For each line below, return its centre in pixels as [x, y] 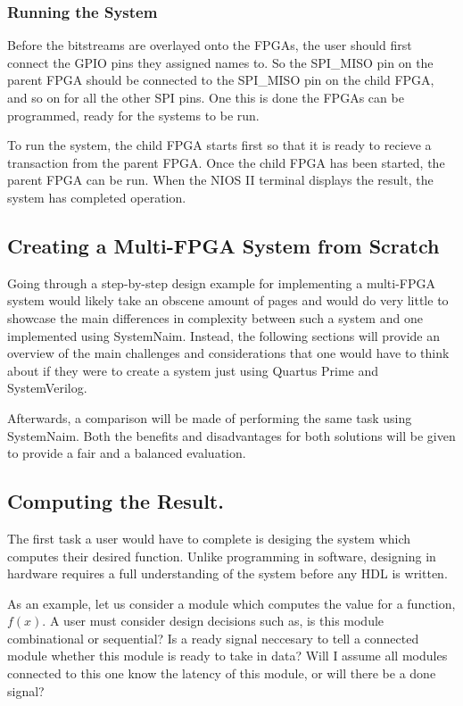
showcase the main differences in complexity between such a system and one [215, 317]
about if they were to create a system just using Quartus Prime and [193, 370]
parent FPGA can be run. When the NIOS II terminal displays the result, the [220, 180]
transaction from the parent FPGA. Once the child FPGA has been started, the [226, 162]
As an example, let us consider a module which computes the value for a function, [231, 603]
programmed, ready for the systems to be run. [133, 115]
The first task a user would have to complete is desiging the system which [209, 538]
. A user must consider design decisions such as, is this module [213, 621]
